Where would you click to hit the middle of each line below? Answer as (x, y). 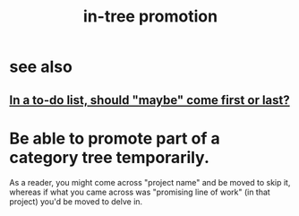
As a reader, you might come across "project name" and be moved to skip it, (150, 182)
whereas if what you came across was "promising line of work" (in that (140, 192)
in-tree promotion (150, 17)
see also (41, 67)
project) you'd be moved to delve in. (76, 201)
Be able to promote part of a (115, 138)
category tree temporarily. (110, 157)
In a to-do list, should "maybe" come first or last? (149, 100)
